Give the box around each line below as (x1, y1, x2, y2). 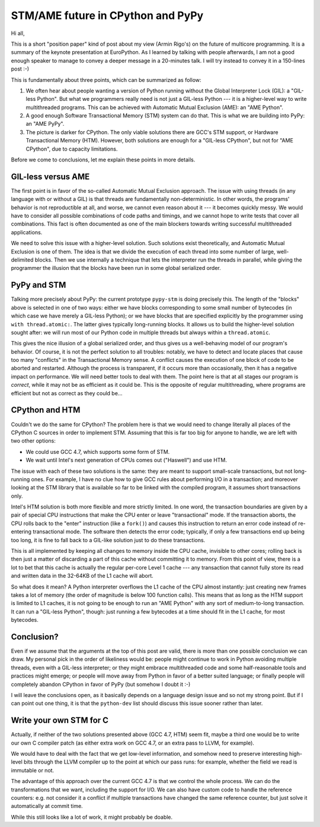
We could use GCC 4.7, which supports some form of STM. (25, 448, 170, 455)
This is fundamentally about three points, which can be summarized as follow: (11, 76, 201, 83)
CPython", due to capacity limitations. (25, 145, 118, 152)
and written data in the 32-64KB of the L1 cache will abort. (11, 572, 153, 580)
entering (11, 528, 32, 535)
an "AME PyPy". (25, 120, 65, 128)
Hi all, (11, 30, 25, 37)
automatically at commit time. (11, 803, 83, 810)
